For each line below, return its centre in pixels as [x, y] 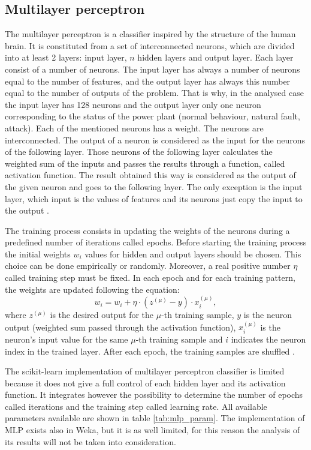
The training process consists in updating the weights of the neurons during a [147, 230]
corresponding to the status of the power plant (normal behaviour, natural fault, [153, 116]
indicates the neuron [268, 339]
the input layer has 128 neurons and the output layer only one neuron [133, 104]
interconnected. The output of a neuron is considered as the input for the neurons [155, 139]
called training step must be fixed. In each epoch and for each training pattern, [150, 277]
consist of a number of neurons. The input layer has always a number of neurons [153, 69]
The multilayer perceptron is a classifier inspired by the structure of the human [150, 34]
